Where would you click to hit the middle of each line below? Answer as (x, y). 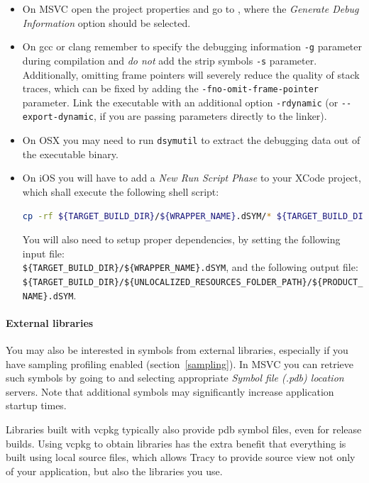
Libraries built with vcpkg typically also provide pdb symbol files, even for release (184, 429)
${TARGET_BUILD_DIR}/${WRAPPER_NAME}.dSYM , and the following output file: (190, 267)
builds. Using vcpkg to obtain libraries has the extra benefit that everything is (176, 443)
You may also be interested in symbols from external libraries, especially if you (177, 350)
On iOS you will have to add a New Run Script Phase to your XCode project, (192, 178)
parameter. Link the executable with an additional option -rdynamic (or (180, 102)
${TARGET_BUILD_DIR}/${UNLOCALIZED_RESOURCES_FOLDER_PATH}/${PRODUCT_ (193, 282)
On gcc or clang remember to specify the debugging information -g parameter (192, 46)
